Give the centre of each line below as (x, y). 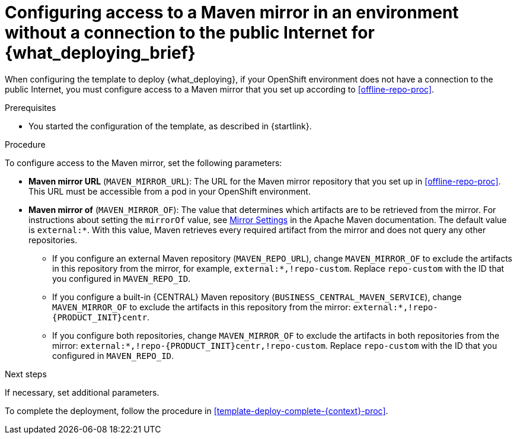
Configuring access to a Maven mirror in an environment (232, 12)
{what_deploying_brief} (100, 53)
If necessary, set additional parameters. (82, 392)
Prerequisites (31, 107)
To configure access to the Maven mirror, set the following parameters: (143, 163)
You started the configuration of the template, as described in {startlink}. (170, 126)
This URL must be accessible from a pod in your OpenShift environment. (170, 191)
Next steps (26, 374)
